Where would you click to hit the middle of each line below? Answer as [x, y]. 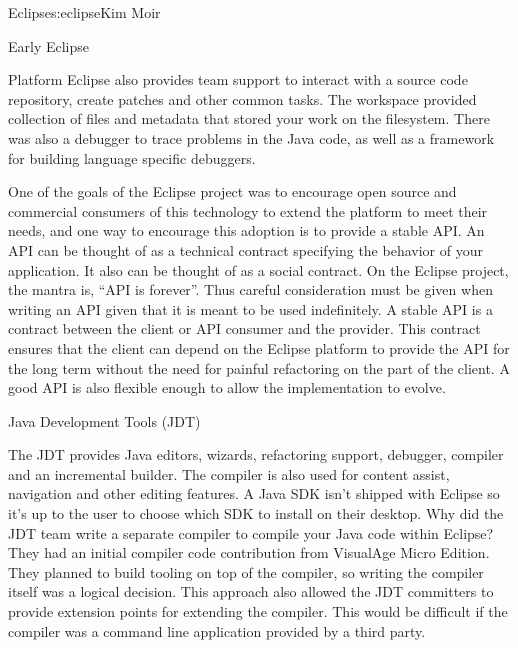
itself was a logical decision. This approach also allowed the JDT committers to [251, 591]
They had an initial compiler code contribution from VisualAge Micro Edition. [249, 552]
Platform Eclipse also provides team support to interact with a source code [238, 79]
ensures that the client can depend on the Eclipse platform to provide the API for [259, 347]
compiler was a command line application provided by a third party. [217, 630]
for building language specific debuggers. [132, 157]
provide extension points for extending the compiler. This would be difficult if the [258, 611]
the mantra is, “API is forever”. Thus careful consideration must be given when [250, 289]
